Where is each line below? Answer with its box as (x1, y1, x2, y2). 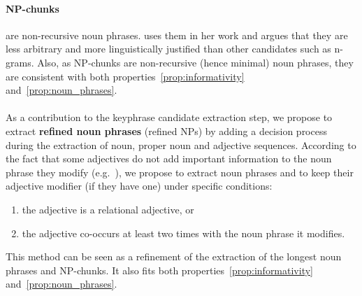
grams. (6, 55, 34, 69)
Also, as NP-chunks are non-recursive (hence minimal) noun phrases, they (37, 55, 354, 69)
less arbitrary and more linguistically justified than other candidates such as (6, 41, 331, 56)
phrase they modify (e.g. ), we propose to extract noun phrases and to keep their (6, 164, 354, 179)
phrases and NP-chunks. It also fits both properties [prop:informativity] (6, 262, 313, 277)
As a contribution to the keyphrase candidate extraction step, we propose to (6, 110, 333, 125)
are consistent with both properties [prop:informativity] (6, 69, 245, 83)
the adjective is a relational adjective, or (22, 202, 194, 216)
